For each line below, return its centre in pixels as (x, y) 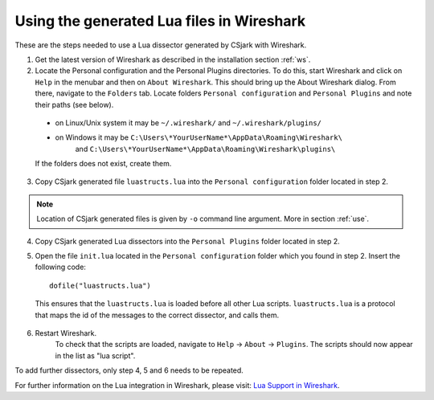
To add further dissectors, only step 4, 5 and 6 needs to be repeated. (129, 370)
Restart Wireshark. (66, 333)
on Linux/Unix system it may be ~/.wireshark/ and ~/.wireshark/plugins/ (188, 122)
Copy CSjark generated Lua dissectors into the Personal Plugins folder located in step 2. (188, 241)
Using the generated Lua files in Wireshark (160, 21)
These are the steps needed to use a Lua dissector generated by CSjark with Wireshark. (161, 45)
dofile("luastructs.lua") (100, 286)
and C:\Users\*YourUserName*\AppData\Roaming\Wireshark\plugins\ (205, 149)
